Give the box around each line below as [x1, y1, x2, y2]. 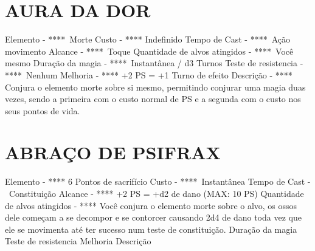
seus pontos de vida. [5, 104, 80, 117]
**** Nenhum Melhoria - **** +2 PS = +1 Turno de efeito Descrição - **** [5, 68, 292, 81]
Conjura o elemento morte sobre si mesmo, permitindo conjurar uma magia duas [5, 80, 306, 93]
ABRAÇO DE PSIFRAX [5, 140, 221, 165]
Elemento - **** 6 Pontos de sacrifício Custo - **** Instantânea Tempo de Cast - [5, 175, 311, 188]
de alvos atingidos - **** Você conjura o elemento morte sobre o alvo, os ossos [5, 199, 297, 211]
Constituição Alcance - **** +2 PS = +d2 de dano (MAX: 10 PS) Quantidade [9, 187, 304, 199]
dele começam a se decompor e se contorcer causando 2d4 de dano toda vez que [5, 211, 302, 224]
